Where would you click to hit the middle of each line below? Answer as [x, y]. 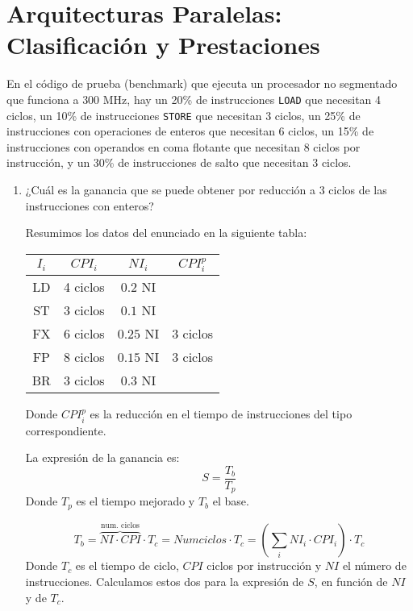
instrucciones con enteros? [90, 205]
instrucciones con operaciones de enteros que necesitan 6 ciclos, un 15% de [190, 131]
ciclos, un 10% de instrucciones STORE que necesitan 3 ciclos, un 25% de [184, 115]
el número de [374, 565]
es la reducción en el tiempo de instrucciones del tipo [221, 414]
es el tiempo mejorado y [136, 501]
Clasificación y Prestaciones [163, 45]
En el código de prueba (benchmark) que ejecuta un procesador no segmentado [202, 83]
